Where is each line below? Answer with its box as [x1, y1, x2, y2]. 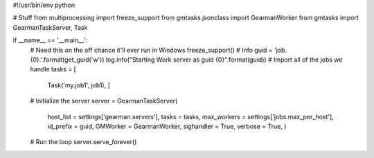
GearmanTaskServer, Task [12, 23, 88, 31]
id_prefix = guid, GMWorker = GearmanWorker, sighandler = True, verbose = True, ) [47, 122, 287, 130]
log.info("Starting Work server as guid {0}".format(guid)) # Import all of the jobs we [105, 55, 343, 64]
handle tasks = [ [30, 65, 76, 73]
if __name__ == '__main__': [12, 36, 88, 44]
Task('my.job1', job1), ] [47, 80, 110, 89]
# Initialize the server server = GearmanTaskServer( [30, 97, 178, 105]
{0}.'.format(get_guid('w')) [30, 55, 105, 64]
